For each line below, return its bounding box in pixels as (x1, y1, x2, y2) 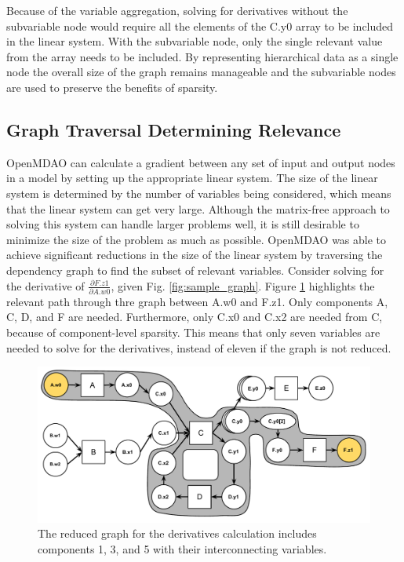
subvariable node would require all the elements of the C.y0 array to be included (6, 17, 394, 34)
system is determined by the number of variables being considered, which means (6, 184, 391, 201)
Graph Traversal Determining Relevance (6, 117, 341, 141)
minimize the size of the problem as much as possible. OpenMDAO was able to (6, 231, 387, 247)
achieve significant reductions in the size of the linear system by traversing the (6, 246, 383, 263)
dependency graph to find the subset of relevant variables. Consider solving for (6, 261, 384, 278)
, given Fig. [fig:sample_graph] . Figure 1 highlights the (111, 277, 375, 294)
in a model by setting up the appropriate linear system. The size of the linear (6, 170, 378, 186)
